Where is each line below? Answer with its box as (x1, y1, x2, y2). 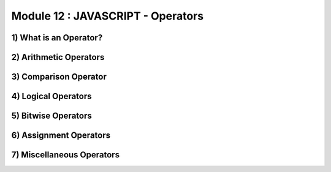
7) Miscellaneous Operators (11, 150, 120, 160)
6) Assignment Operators (11, 130, 110, 141)
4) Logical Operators (11, 91, 92, 102)
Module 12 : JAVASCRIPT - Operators (11, 9, 204, 23)
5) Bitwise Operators (11, 111, 92, 121)
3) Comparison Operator (11, 72, 107, 82)
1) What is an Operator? (11, 32, 103, 43)
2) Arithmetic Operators (11, 52, 105, 62)
